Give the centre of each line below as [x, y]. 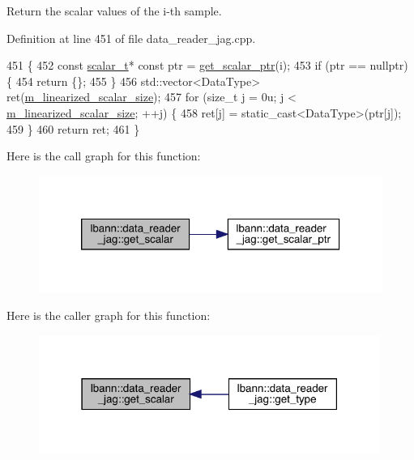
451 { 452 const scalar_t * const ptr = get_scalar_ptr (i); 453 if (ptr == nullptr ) [207, 65]
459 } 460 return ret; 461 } [73, 128]
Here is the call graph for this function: [104, 156]
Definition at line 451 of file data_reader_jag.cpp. [131, 38]
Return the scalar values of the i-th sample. [114, 11]
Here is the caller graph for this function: [109, 315]
